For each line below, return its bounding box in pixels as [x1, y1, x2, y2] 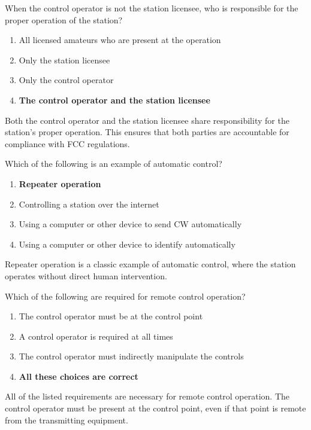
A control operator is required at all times [19, 330, 173, 342]
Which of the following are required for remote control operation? [5, 289, 246, 302]
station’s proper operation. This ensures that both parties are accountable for [5, 126, 289, 138]
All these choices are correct [19, 370, 138, 382]
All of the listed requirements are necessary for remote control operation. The [5, 390, 290, 402]
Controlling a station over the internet [19, 197, 159, 210]
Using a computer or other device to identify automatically [19, 237, 235, 250]
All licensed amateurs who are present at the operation [19, 33, 221, 46]
